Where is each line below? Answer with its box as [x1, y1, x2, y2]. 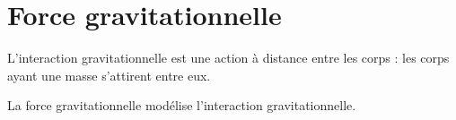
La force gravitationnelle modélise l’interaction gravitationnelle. [7, 96, 356, 115]
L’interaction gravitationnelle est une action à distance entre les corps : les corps [7, 48, 450, 67]
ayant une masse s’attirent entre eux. [7, 65, 211, 84]
